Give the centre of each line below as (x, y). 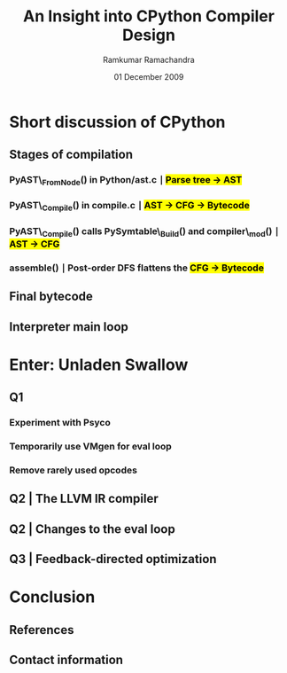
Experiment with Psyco (60, 423)
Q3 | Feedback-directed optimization (113, 559)
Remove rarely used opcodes (73, 470)
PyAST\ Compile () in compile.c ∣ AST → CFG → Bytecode (129, 207)
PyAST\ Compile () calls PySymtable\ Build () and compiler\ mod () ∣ (144, 231)
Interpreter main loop (69, 327)
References (42, 630)
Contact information (66, 660)
